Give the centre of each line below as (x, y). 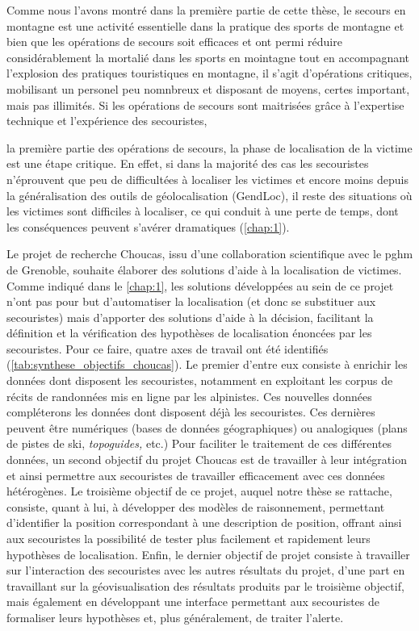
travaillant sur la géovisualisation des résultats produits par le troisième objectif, (205, 585)
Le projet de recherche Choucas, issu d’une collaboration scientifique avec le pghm (210, 254)
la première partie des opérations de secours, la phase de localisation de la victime (209, 147)
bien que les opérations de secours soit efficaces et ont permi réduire (174, 42)
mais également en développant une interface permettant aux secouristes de (193, 602)
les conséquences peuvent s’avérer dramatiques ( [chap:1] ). (148, 226)
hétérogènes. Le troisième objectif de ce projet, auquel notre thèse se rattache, (199, 491)
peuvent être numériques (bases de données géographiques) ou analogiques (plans (207, 427)
